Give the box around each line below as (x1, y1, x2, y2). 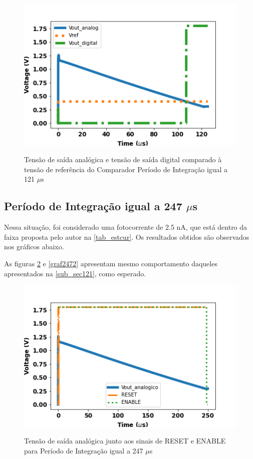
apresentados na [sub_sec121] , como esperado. (4, 268, 146, 278)
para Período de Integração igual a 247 (24, 445, 143, 456)
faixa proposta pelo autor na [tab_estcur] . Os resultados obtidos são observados (4, 231, 249, 242)
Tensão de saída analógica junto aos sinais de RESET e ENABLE (24, 435, 226, 446)
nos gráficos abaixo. (4, 241, 64, 252)
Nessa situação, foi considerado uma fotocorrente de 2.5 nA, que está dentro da (4, 222, 247, 232)
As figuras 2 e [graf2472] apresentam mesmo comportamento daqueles (4, 258, 217, 269)
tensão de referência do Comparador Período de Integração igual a (24, 164, 228, 174)
